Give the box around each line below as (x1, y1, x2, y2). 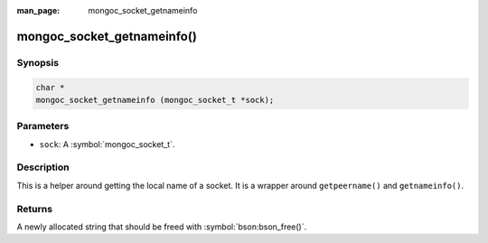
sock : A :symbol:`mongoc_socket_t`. (39, 138, 175, 149)
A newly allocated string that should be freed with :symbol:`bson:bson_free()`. (16, 221, 307, 232)
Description (16, 161, 70, 173)
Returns (16, 202, 53, 215)
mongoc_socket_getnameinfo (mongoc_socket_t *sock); (35, 95, 275, 105)
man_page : (16, 5, 61, 15)
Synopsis (16, 56, 59, 69)
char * (35, 82, 65, 92)
